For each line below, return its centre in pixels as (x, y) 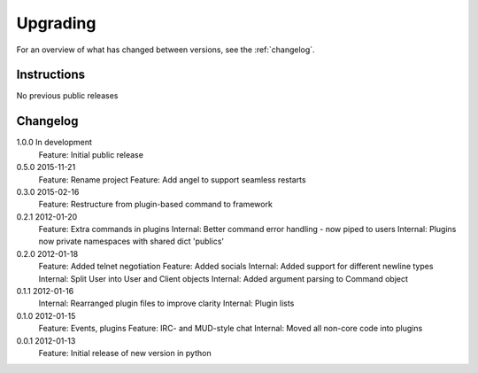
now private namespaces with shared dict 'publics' (131, 241)
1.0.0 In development (54, 143)
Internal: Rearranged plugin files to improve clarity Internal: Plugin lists (166, 303)
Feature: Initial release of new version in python (125, 353)
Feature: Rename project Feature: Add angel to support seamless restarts (172, 179)
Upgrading (56, 23)
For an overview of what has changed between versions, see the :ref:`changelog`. (166, 50)
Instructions (51, 75)
